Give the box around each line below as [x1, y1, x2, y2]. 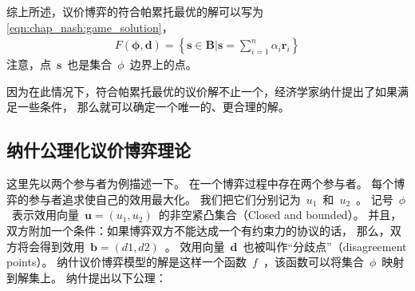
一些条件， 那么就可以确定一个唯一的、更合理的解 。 [17, 98, 290, 115]
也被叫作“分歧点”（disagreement [243, 237, 407, 254]
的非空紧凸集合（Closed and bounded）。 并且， [158, 206, 402, 223]
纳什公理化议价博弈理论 [6, 138, 191, 162]
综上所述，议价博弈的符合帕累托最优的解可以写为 [6, 3, 263, 19]
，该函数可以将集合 [263, 253, 364, 270]
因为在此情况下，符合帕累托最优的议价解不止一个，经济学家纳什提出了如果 [6, 82, 397, 99]
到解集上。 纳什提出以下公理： [6, 269, 167, 285]
